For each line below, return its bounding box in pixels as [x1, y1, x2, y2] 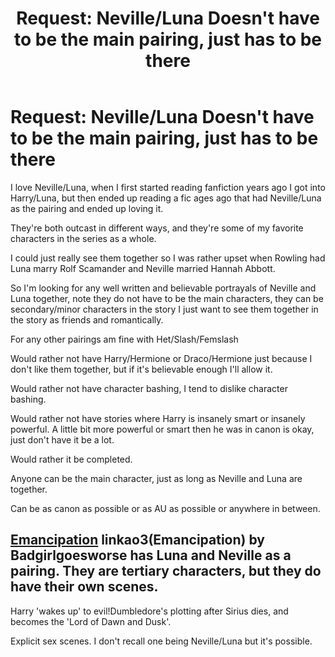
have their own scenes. [10, 578, 159, 596]
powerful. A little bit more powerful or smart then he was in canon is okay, [10, 423, 315, 435]
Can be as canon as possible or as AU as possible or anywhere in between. [10, 502, 321, 514]
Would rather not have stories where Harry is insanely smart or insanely [10, 412, 306, 424]
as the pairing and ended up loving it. [10, 202, 164, 214]
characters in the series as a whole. [10, 232, 157, 244]
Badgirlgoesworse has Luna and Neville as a [10, 547, 292, 564]
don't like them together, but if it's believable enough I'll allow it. [10, 363, 273, 375]
